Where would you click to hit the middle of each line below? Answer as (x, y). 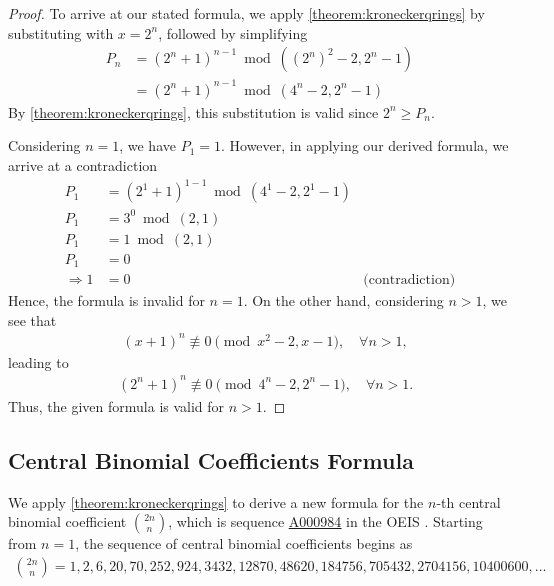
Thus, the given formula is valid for (116, 405)
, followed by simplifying (233, 32)
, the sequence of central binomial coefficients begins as (244, 543)
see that (32, 319)
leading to (38, 361)
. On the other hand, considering (343, 300)
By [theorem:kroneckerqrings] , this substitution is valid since (193, 111)
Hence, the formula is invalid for (106, 300)
